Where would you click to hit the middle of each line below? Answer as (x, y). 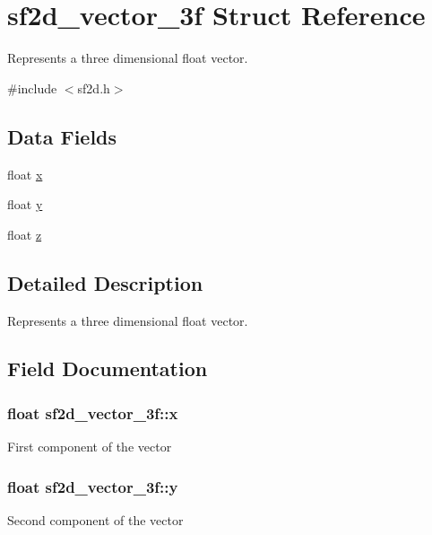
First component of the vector (90, 447)
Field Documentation (108, 368)
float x (25, 174)
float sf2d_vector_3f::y (93, 486)
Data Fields (62, 136)
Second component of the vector (95, 519)
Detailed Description (105, 282)
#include (32, 88)
